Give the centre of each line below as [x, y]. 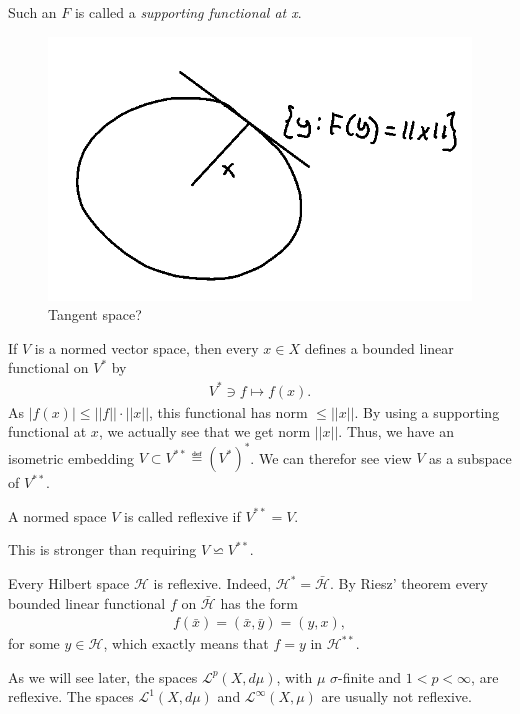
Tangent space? [95, 314]
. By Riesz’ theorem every [408, 583]
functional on [48, 367]
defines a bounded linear [379, 347]
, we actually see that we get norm [204, 431]
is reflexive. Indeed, [212, 583]
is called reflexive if [182, 515]
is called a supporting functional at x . [188, 12]
